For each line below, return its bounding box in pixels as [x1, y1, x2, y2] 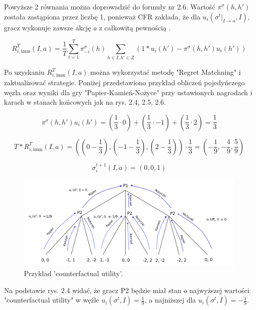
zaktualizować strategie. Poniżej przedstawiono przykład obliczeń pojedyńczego [4, 77, 245, 88]
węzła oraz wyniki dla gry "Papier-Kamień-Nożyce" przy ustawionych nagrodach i [4, 87, 253, 97]
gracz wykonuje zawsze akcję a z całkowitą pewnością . [4, 22, 171, 32]
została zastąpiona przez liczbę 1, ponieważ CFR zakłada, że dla [4, 11, 200, 21]
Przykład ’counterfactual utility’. [24, 268, 123, 278]
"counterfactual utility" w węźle [4, 295, 99, 305]
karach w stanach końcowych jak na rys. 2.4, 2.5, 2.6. [4, 97, 166, 107]
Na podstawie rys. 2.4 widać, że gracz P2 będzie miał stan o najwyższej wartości [4, 285, 250, 295]
